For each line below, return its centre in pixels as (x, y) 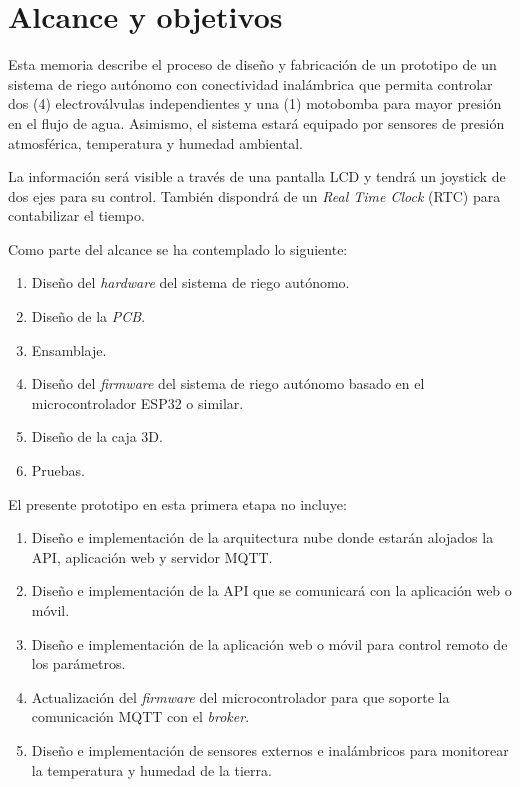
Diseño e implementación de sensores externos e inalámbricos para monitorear (270, 749)
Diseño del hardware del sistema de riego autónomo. (190, 282)
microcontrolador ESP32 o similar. (137, 402)
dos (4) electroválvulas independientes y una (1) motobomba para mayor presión (255, 103)
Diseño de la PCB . (88, 316)
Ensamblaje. (69, 349)
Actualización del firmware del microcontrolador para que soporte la (240, 696)
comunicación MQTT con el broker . (140, 716)
